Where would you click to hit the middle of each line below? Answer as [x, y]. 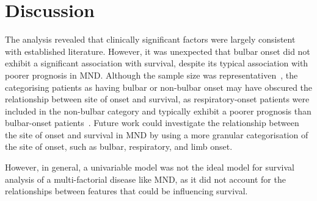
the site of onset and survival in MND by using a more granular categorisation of [157, 134]
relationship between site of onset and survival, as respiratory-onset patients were [157, 99]
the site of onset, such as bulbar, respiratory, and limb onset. [119, 146]
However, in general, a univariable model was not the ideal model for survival [150, 167]
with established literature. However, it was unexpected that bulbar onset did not [158, 51]
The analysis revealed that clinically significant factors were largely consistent [150, 39]
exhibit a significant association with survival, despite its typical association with [157, 63]
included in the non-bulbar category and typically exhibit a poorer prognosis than [158, 111]
